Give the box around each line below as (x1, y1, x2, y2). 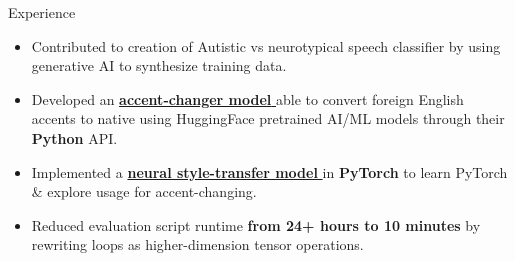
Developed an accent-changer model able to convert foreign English (31, 88, 464, 109)
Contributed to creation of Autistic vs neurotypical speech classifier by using (31, 35, 501, 56)
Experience (8, 2, 76, 22)
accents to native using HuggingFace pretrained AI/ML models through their (31, 108, 505, 129)
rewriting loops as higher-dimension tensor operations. (31, 234, 364, 255)
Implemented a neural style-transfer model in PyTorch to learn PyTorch (31, 161, 508, 182)
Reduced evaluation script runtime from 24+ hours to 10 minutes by (31, 214, 481, 235)
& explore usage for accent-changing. (31, 181, 257, 202)
